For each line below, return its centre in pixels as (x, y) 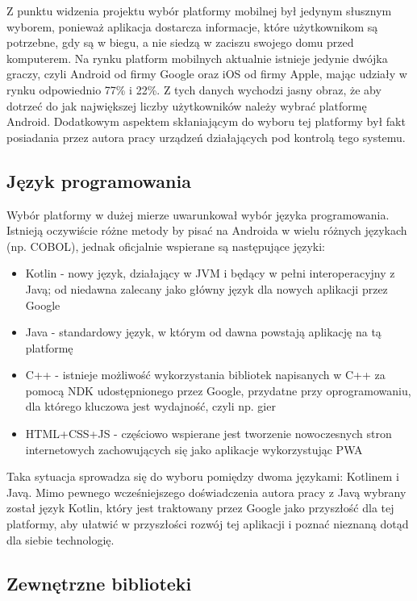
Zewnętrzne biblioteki (99, 583)
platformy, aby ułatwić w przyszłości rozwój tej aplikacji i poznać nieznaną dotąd (208, 524)
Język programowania (99, 180)
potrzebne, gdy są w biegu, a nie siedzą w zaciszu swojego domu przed (180, 42)
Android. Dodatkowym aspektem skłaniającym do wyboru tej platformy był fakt (206, 121)
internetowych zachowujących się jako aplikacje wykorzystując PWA (194, 449)
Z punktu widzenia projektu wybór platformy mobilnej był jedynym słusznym (199, 10)
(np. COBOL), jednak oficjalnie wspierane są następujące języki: (166, 246)
